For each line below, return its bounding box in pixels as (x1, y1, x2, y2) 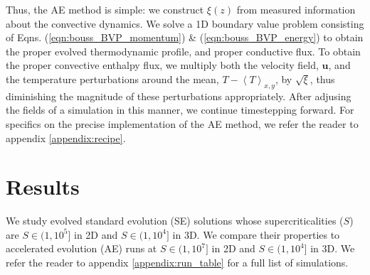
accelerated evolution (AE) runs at (6, 241, 157, 256)
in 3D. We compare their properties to (172, 227, 340, 242)
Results (6, 172, 80, 201)
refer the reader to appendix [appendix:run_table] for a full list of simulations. (6, 255, 349, 270)
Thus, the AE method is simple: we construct (6, 2, 204, 16)
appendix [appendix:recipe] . (6, 130, 126, 145)
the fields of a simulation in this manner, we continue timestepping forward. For (6, 102, 354, 117)
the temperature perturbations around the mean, (6, 71, 219, 86)
